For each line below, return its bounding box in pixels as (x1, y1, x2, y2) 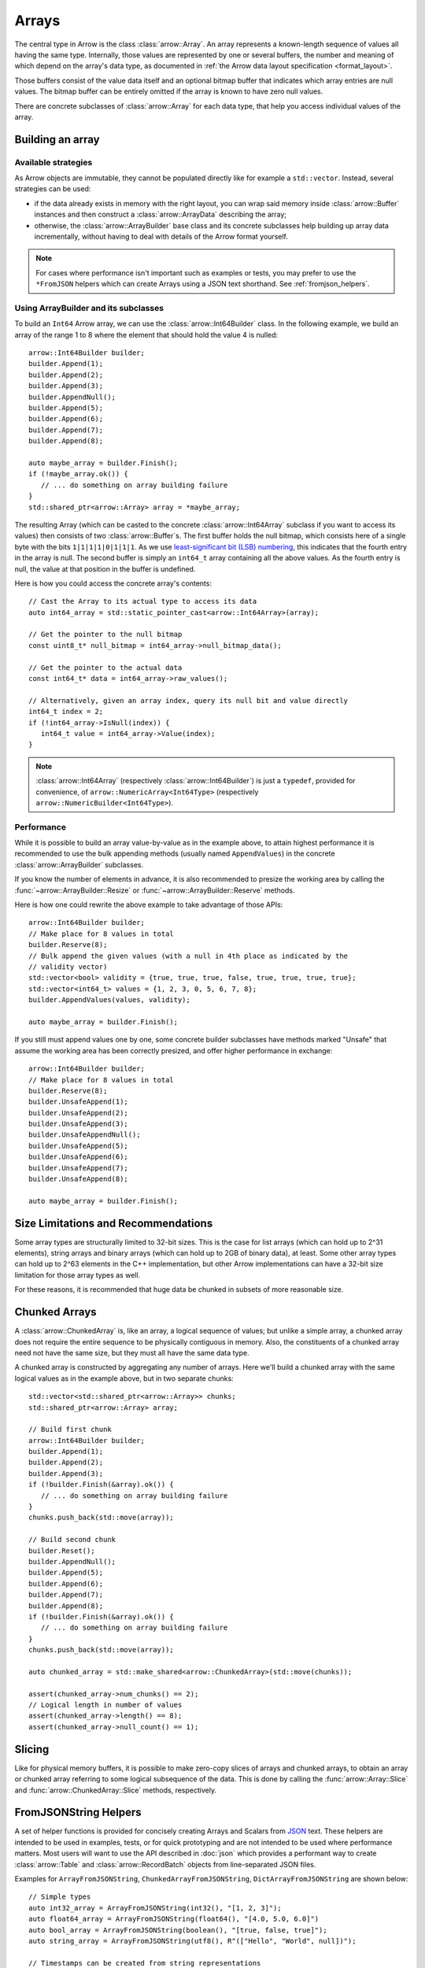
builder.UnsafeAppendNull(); (28, 1130, 141, 1139)
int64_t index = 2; (28, 707, 104, 716)
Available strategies (14, 157, 93, 168)
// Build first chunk (28, 1425, 112, 1434)
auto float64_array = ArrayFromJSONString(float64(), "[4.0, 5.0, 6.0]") (28, 1914, 320, 1924)
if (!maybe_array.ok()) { (28, 469, 129, 479)
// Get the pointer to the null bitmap (28, 630, 183, 639)
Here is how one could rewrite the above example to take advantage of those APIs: (14, 900, 283, 909)
